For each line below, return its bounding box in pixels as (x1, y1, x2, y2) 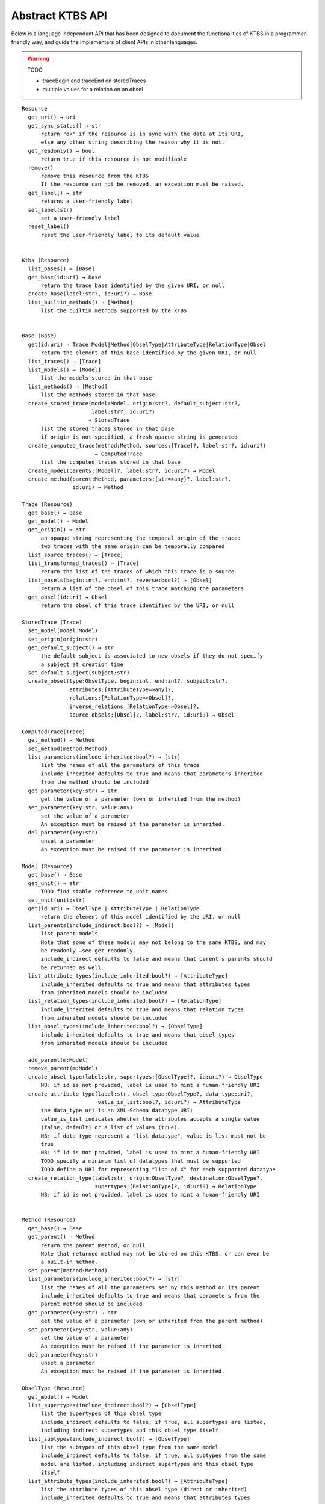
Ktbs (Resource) (22, 256, 70, 264)
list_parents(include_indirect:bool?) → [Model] (28, 922, 175, 929)
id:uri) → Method (72, 484, 123, 491)
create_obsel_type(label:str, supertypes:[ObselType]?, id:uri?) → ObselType (28, 1073, 263, 1080)
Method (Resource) (22, 1216, 76, 1224)
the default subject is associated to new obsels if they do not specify (40, 653, 263, 659)
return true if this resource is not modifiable (40, 156, 187, 162)
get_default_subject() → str (28, 644, 114, 651)
